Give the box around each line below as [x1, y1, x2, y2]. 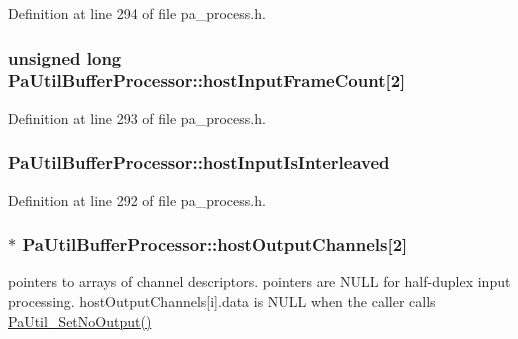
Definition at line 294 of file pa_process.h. [8, 3, 266, 23]
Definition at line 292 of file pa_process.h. [8, 189, 266, 210]
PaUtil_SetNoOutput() [8, 310, 152, 331]
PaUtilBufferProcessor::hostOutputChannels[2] [22, 232, 408, 257]
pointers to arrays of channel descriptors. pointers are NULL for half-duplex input [8, 271, 511, 292]
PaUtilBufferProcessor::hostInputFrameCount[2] [8, 68, 406, 93]
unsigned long [8, 45, 122, 70]
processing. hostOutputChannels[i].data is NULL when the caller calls [8, 290, 436, 311]
